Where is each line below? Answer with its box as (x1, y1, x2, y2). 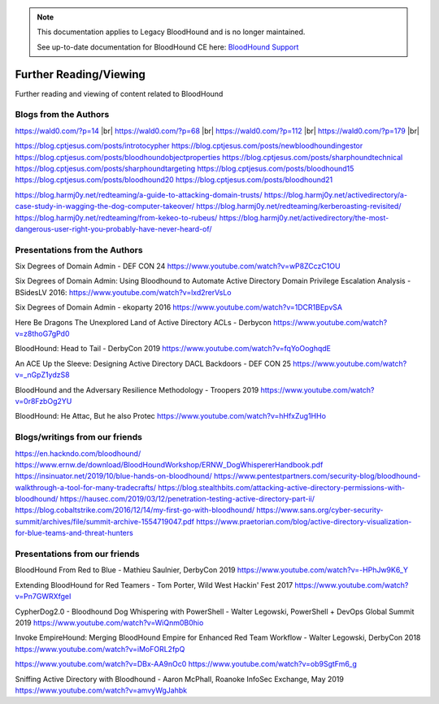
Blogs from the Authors (15, 109, 110, 120)
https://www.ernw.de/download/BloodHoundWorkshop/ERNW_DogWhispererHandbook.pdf (15, 459, 324, 469)
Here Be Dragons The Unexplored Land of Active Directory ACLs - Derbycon (15, 317, 272, 327)
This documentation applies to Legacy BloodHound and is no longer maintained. (37, 27, 306, 37)
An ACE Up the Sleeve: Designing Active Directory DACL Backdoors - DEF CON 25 (15, 359, 292, 368)
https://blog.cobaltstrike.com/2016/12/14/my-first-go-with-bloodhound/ (15, 505, 255, 515)
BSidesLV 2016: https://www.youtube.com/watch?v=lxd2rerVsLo (15, 287, 232, 297)
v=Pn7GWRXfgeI (15, 592, 72, 602)
